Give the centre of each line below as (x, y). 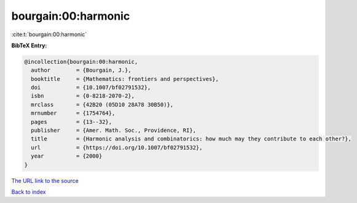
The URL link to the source (45, 180)
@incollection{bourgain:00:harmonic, (81, 62)
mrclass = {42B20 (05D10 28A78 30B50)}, (102, 105)
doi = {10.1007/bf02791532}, (91, 88)
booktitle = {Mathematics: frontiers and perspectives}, (125, 79)
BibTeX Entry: (29, 45)
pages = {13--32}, (72, 122)
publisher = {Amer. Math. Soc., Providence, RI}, (114, 131)
